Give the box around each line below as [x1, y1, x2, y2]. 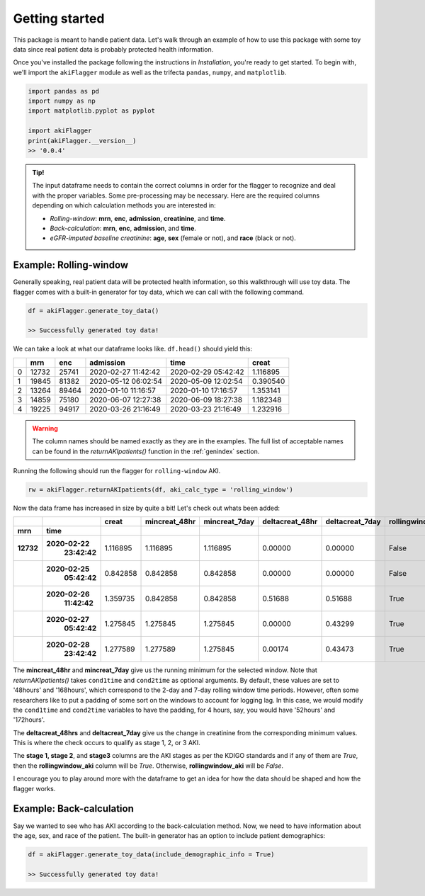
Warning [32, 424, 58, 432]
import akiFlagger [28, 127, 92, 135]
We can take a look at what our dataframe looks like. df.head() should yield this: [13, 344, 253, 353]
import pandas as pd [28, 87, 99, 95]
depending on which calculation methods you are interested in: [32, 201, 216, 210]
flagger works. [13, 784, 56, 793]
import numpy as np [28, 97, 96, 106]
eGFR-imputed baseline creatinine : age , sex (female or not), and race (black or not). [50, 234, 297, 242]
